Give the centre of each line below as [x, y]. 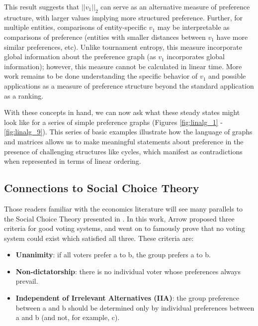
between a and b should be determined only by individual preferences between [135, 307]
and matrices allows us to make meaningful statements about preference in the [124, 141]
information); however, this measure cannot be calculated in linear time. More [123, 66]
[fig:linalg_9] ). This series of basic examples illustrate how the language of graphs [128, 132]
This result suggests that [42, 6]
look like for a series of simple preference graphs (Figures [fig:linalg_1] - [113, 122]
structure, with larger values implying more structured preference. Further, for [124, 17]
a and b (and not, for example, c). [68, 317]
